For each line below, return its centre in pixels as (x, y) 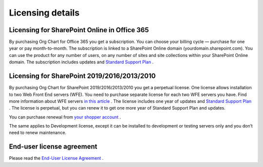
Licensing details (44, 13)
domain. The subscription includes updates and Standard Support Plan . (81, 62)
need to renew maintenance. (38, 133)
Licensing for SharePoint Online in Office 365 (79, 30)
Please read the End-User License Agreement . (56, 158)
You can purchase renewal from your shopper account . (65, 117)
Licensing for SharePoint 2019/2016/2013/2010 (82, 76)
